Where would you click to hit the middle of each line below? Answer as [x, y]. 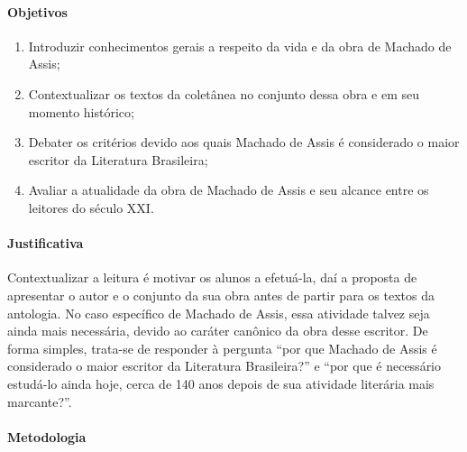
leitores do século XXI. [91, 207]
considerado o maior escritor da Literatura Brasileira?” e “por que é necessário [224, 366]
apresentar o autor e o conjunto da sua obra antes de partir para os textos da [221, 295]
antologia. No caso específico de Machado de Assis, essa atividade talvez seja [219, 313]
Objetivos [37, 11]
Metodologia [47, 436]
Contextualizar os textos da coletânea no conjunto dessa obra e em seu [224, 93]
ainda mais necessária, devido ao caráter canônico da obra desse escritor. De [218, 331]
